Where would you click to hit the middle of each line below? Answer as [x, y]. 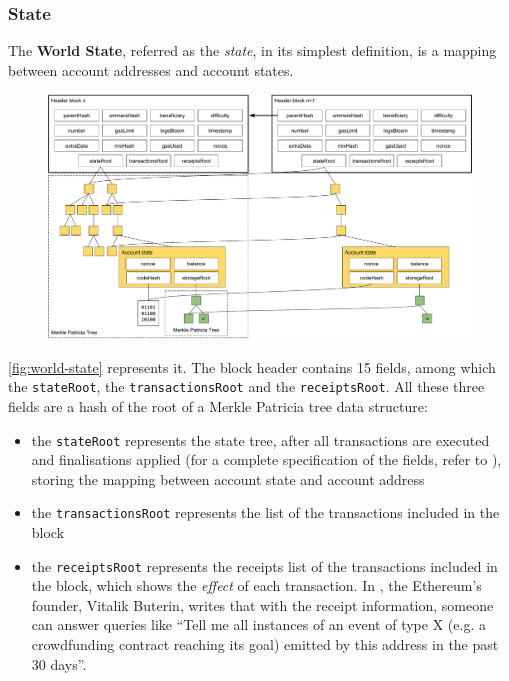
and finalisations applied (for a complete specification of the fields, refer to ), [266, 459]
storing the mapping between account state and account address [228, 478]
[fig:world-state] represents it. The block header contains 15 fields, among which [252, 366]
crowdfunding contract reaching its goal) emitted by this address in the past [265, 644]
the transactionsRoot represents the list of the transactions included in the [265, 512]
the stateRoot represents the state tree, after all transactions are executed [260, 439]
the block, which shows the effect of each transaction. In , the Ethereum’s [256, 585]
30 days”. [59, 663]
